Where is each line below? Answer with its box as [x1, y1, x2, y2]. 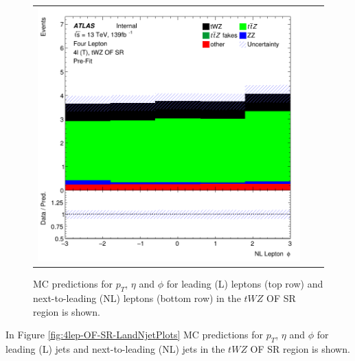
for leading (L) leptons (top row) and [166, 277, 323, 291]
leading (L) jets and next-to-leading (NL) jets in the [5, 342, 225, 356]
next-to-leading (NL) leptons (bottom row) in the [33, 291, 241, 305]
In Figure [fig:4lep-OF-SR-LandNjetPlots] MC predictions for [5, 327, 264, 342]
